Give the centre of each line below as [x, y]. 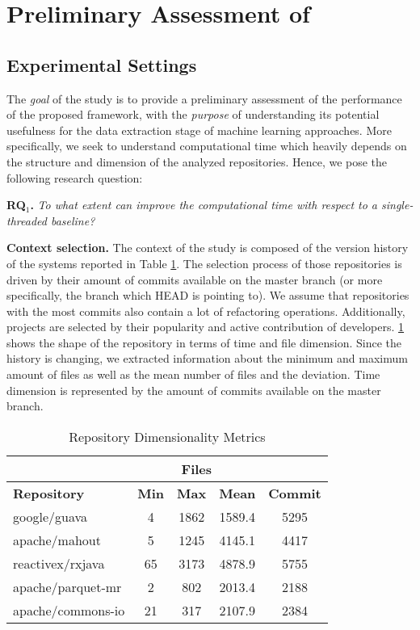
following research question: [75, 177]
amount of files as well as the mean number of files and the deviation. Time [193, 374]
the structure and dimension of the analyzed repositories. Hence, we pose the [197, 161]
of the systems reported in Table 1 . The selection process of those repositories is [204, 263]
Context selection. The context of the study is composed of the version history [208, 248]
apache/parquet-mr [67, 586]
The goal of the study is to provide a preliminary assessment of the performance [204, 98]
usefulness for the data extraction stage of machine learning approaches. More [199, 130]
